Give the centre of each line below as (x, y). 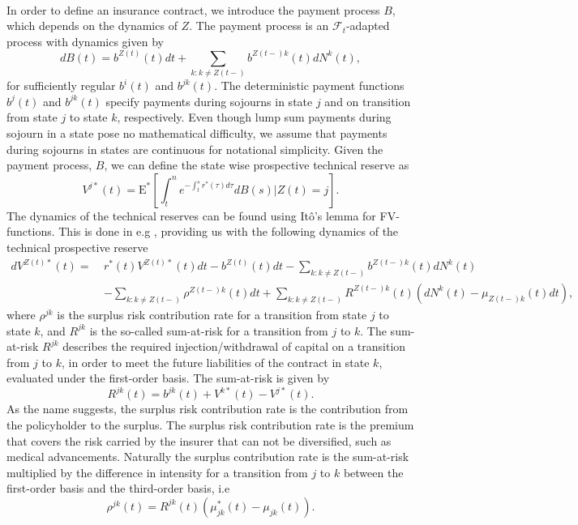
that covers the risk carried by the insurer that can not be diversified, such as (199, 440)
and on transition (368, 101)
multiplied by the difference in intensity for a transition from (157, 472)
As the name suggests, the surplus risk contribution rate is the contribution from (208, 409)
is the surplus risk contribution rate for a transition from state (212, 314)
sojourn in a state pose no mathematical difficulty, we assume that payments (197, 132)
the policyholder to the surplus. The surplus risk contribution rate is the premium (210, 424)
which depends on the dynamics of (92, 26)
